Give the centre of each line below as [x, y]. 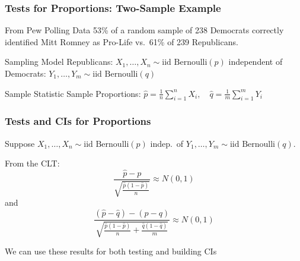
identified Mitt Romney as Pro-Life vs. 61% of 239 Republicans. [122, 41]
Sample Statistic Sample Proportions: [73, 93]
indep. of [167, 143]
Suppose [20, 143]
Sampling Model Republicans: [59, 62]
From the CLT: [32, 163]
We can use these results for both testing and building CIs [111, 251]
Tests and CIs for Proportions [78, 121]
